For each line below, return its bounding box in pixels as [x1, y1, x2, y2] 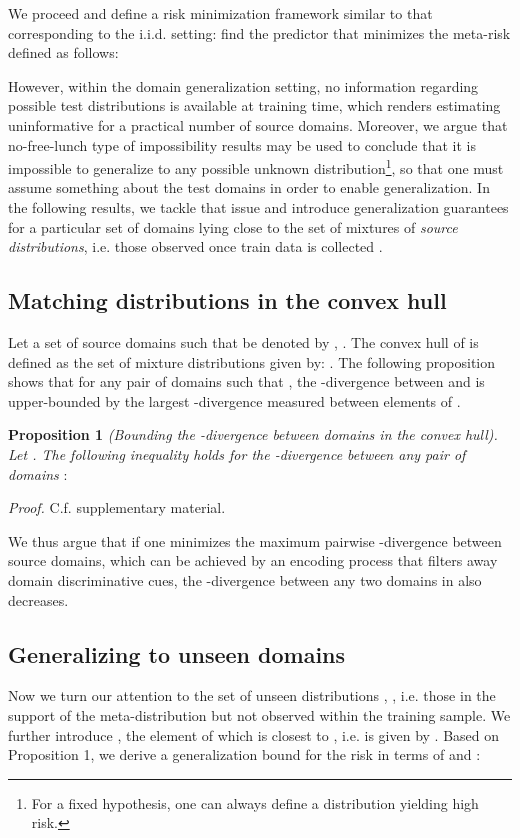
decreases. [8, 589, 69, 610]
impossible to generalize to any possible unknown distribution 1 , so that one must [8, 155, 504, 178]
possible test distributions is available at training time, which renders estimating [8, 95, 501, 116]
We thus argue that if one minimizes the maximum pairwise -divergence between [8, 530, 502, 551]
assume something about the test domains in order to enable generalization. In [8, 177, 490, 198]
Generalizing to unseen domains [8, 638, 346, 669]
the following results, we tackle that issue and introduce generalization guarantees [8, 197, 509, 217]
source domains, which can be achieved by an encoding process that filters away [8, 550, 498, 571]
